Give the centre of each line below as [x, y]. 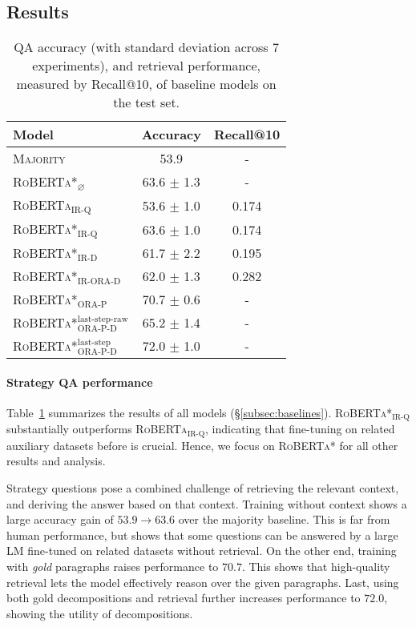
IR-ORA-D [99, 282]
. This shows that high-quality [316, 567]
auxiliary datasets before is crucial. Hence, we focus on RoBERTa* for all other [202, 445]
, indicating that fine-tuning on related [300, 429]
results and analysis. [56, 461]
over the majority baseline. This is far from [284, 519]
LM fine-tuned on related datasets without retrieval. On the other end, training [202, 551]
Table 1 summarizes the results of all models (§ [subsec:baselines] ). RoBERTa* [200, 412]
